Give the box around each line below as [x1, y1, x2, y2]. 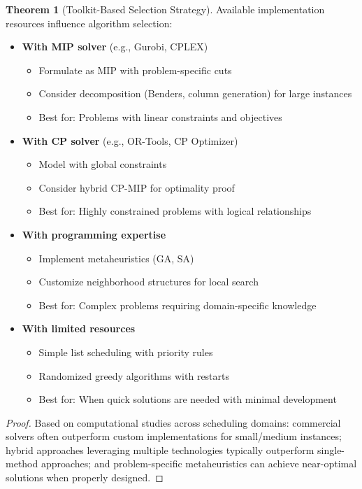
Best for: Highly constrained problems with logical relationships [38, 204, 312, 218]
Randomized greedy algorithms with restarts [38, 368, 230, 383]
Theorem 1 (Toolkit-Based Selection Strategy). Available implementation [6, 2, 325, 16]
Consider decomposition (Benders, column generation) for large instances [38, 86, 352, 101]
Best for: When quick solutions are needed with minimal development [38, 392, 337, 406]
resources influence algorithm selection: [6, 15, 173, 30]
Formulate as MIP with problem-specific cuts [38, 62, 232, 77]
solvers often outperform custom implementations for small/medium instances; [6, 429, 342, 444]
